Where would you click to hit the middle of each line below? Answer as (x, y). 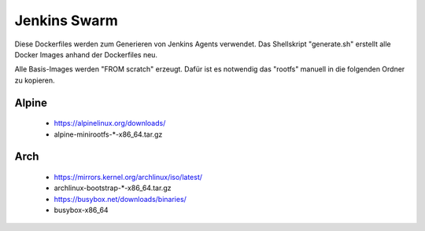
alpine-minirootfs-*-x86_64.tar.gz (108, 134)
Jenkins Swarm (66, 20)
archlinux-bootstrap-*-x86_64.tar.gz (113, 188)
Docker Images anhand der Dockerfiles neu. (86, 54)
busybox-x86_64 (81, 210)
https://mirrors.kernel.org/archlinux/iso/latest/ (128, 177)
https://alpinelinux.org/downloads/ (110, 123)
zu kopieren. (35, 80)
